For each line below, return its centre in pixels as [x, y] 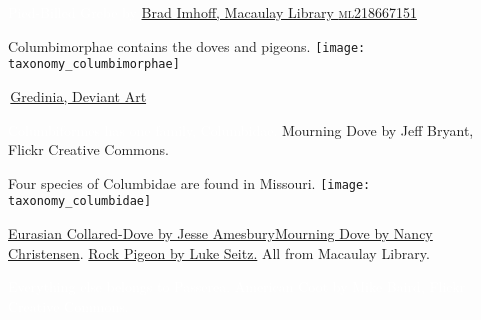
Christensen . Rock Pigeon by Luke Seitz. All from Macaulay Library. [219, 252]
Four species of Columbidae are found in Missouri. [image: [189, 182]
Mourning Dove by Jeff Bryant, [377, 129]
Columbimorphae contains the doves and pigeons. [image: [187, 45]
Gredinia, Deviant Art [78, 95]
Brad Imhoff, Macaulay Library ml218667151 [279, 12]
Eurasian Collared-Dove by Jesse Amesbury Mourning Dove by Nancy [220, 233]
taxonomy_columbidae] [80, 201]
